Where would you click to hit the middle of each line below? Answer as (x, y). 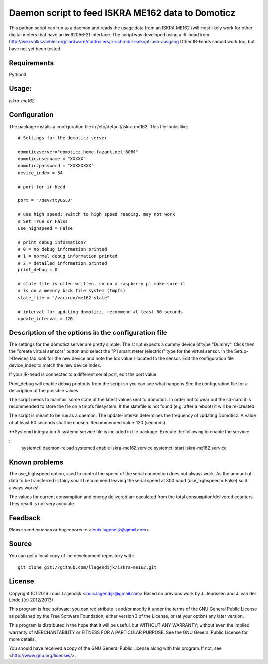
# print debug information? (52, 242)
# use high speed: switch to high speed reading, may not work (97, 214)
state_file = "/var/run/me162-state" (64, 298)
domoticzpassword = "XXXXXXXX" (56, 166)
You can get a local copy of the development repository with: (71, 556)
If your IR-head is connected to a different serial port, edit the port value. (84, 374)
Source (21, 544)
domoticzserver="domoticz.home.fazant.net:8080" (78, 152)
